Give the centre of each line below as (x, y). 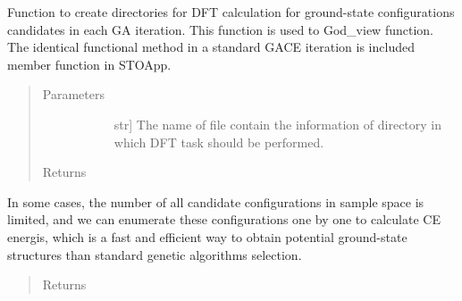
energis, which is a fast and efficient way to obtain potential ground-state (207, 236)
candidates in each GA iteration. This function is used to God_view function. (220, 29)
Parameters (73, 94)
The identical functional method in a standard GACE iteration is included (211, 47)
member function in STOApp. (89, 64)
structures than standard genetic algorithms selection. (155, 254)
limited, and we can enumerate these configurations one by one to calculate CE (224, 219)
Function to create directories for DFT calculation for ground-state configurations (231, 12)
